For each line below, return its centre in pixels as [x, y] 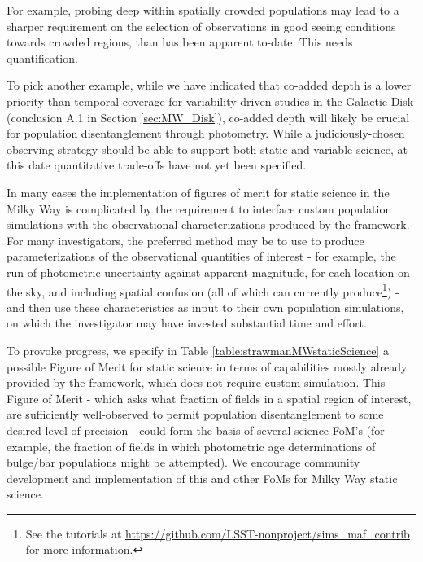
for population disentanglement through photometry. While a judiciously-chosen [206, 133]
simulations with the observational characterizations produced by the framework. [208, 224]
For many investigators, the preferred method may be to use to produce [185, 240]
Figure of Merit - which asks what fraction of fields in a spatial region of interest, [209, 398]
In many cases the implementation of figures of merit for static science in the [198, 192]
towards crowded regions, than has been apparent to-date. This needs [180, 42]
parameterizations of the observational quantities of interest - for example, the [201, 256]
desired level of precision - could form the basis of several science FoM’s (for [196, 430]
